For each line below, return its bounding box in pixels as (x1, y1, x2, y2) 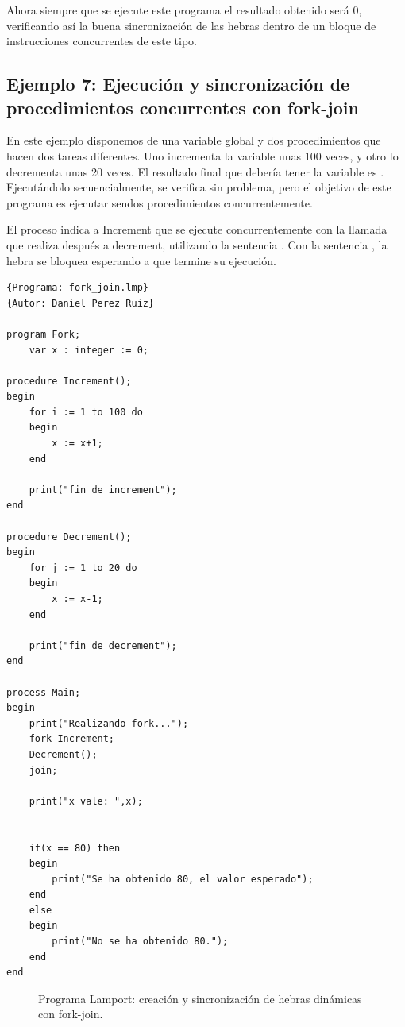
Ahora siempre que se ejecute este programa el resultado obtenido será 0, (6, 2, 362, 17)
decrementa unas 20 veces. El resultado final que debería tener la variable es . (6, 163, 384, 180)
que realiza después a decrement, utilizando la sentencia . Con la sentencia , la (6, 236, 388, 253)
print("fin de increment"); (29, 484, 177, 496)
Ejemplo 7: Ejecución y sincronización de (6, 71, 350, 96)
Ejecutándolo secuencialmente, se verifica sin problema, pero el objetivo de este (6, 179, 391, 195)
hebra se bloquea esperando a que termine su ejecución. (6, 252, 276, 268)
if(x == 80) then (29, 842, 121, 854)
